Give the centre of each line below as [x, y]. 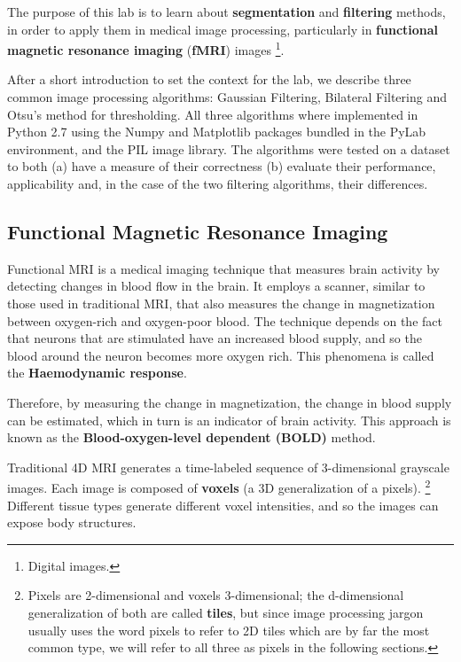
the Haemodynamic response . [97, 373]
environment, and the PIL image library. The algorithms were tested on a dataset [229, 148]
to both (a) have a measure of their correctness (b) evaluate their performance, [222, 166]
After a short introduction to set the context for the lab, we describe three [209, 79]
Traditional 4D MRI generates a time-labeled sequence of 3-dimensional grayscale [228, 467]
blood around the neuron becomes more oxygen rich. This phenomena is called [221, 355]
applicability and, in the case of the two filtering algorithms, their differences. [218, 183]
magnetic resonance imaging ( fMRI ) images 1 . [146, 48]
